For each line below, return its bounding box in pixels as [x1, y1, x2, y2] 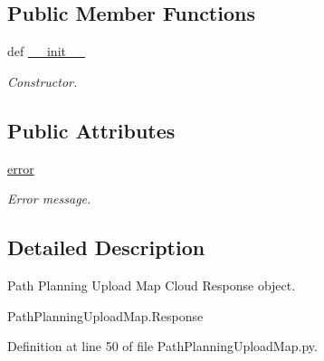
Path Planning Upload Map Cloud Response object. [7, 275, 296, 294]
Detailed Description [7, 233, 205, 261]
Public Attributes [7, 116, 176, 144]
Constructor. [7, 71, 78, 90]
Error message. [7, 189, 91, 208]
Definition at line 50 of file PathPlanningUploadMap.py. [7, 337, 318, 356]
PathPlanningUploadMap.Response [7, 306, 204, 325]
